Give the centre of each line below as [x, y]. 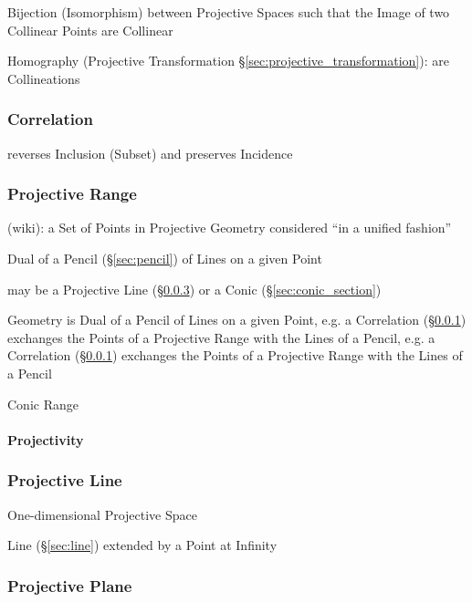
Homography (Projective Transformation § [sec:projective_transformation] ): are [228, 61]
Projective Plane [70, 585]
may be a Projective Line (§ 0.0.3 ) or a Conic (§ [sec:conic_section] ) [194, 289]
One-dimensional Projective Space [102, 514]
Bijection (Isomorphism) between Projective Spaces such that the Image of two [229, 12]
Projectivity [46, 439]
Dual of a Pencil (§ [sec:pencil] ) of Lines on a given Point [165, 258]
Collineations [44, 78]
